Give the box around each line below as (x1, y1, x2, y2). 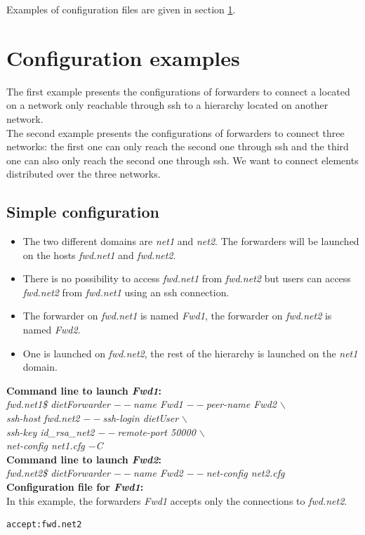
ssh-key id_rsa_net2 (6, 424, 95, 439)
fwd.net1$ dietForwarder (6, 397, 110, 411)
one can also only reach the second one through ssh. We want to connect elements (6, 152, 359, 167)
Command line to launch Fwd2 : (6, 451, 162, 466)
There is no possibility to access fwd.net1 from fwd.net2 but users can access (22, 271, 351, 286)
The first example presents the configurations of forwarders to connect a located (6, 84, 350, 98)
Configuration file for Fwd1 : (6, 479, 144, 494)
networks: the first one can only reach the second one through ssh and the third (6, 139, 349, 154)
